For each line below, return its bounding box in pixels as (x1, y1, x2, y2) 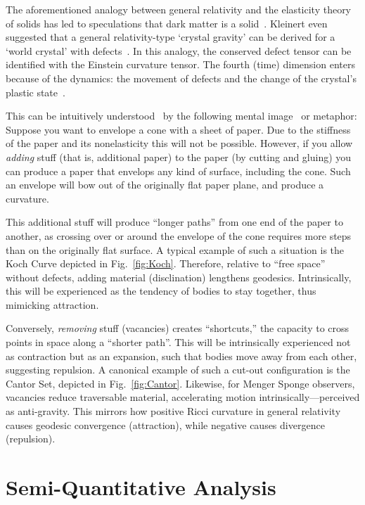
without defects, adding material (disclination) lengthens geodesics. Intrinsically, (6, 269, 352, 284)
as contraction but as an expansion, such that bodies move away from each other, (6, 348, 357, 363)
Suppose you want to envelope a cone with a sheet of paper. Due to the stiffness (6, 122, 351, 136)
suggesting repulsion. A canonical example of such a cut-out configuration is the (6, 362, 350, 377)
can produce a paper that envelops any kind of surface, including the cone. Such (6, 163, 351, 178)
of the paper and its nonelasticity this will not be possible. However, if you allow (6, 136, 353, 151)
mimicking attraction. (6, 297, 99, 312)
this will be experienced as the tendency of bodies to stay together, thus (6, 283, 316, 298)
